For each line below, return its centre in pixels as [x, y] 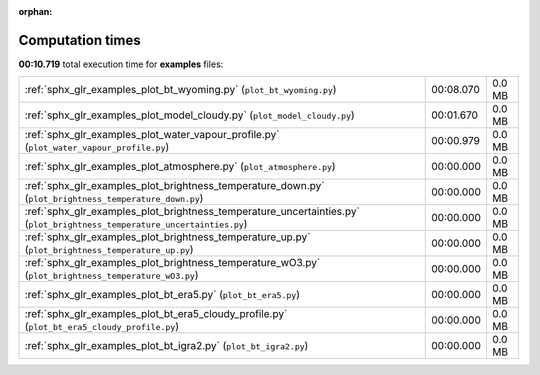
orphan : [35, 11]
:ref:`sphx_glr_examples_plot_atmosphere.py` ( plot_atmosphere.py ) [180, 167]
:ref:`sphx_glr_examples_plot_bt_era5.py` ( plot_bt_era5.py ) [162, 295]
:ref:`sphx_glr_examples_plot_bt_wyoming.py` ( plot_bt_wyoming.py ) [180, 90]
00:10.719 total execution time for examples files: [121, 64]
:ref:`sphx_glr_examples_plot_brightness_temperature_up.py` [167, 237]
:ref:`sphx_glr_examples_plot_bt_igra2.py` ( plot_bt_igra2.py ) [166, 346]
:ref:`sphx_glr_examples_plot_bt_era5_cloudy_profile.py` [156, 314]
